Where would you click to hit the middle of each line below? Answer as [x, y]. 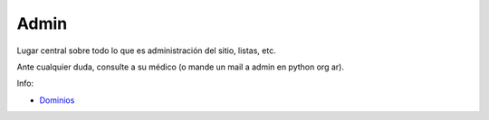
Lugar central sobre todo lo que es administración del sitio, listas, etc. [146, 51]
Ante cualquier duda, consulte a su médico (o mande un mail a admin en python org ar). [180, 67]
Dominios [57, 100]
